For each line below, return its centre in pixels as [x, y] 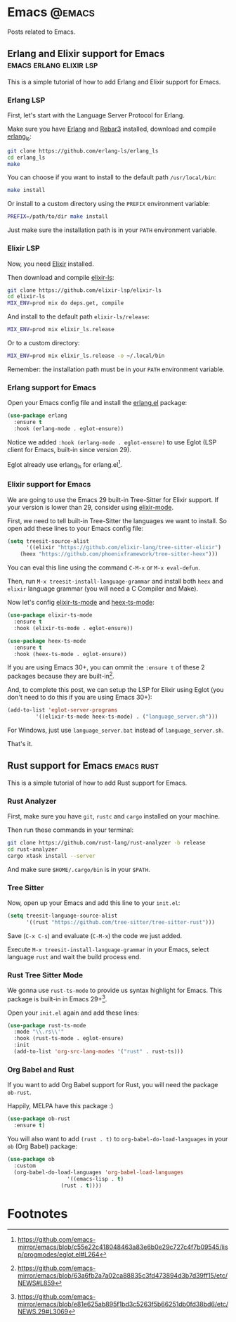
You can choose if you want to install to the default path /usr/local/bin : [112, 177]
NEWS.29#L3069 [43, 1311]
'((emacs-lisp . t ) [96, 1179]
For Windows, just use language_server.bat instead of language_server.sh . [116, 730]
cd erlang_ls [26, 158]
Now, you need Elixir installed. [51, 264]
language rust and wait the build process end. [74, 956]
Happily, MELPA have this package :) [60, 1106]
